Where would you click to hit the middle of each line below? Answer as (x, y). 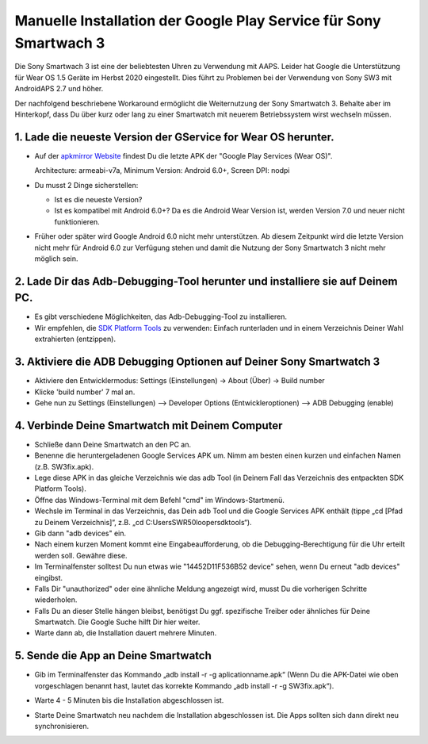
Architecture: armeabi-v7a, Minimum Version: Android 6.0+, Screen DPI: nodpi (162, 171)
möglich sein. (56, 259)
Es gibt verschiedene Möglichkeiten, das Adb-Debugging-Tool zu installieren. (160, 316)
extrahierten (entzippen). (75, 339)
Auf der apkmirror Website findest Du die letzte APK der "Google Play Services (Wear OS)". (183, 155)
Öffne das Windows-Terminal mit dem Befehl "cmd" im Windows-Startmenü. (159, 500)
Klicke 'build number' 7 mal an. (85, 392)
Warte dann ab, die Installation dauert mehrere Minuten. (126, 633)
